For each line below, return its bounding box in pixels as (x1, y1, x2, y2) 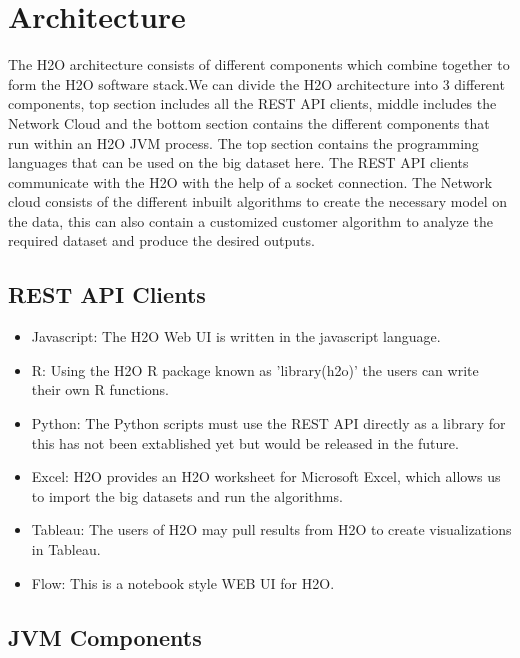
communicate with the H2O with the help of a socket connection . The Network (8, 171, 493, 192)
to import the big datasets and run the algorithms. (31, 485, 343, 506)
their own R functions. (31, 379, 170, 400)
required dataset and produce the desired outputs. (8, 230, 315, 251)
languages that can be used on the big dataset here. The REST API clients (8, 152, 469, 173)
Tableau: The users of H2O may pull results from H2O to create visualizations (31, 519, 512, 540)
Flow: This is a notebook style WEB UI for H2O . (31, 572, 335, 593)
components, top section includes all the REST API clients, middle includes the (8, 93, 497, 114)
